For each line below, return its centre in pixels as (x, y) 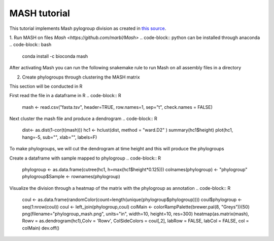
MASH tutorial (40, 13)
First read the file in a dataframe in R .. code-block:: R (65, 96)
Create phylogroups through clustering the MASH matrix (81, 77)
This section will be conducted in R (46, 86)
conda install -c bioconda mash (55, 56)
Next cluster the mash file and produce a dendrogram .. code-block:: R (83, 118)
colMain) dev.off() (41, 228)
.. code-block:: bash (30, 45)
